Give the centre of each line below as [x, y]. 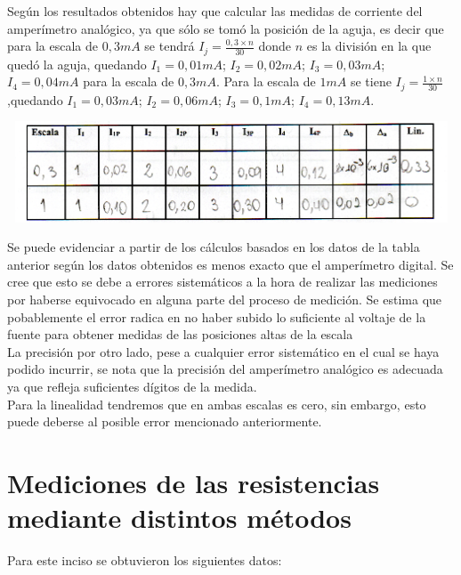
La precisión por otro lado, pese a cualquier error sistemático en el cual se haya [223, 351]
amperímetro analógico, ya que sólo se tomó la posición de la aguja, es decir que [226, 28]
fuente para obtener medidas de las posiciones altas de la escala [180, 334]
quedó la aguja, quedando [77, 64]
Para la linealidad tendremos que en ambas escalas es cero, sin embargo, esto [217, 404]
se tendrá [170, 46]
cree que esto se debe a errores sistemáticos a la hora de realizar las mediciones [222, 282]
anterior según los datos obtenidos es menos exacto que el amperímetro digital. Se [230, 264]
